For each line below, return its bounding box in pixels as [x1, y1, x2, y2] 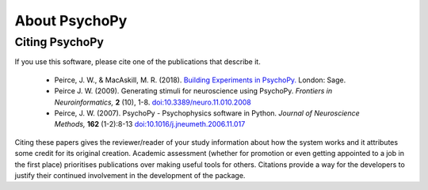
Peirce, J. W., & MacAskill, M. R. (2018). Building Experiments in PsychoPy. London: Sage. [54, 75, 346, 85]
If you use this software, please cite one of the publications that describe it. [14, 57, 261, 66]
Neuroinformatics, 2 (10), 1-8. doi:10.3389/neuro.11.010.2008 [54, 97, 251, 107]
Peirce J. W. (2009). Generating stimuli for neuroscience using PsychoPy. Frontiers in [54, 86, 333, 96]
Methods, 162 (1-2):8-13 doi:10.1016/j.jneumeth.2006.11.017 [54, 120, 246, 129]
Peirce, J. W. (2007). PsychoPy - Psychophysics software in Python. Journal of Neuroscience [54, 108, 360, 118]
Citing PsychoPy [14, 35, 105, 49]
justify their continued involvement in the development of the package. [14, 170, 246, 180]
